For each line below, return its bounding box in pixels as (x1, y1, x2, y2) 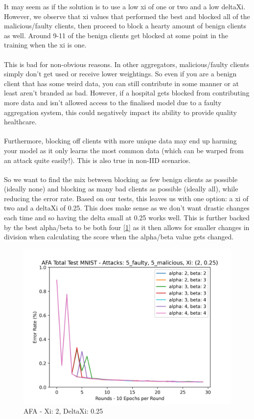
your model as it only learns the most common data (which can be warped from (4, 145, 244, 155)
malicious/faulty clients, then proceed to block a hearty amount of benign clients (4, 21, 246, 31)
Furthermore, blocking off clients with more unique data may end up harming (4, 136, 237, 146)
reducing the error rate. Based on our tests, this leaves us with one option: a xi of (4, 193, 249, 203)
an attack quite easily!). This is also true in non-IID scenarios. (4, 155, 191, 165)
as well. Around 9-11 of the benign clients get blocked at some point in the (4, 30, 228, 40)
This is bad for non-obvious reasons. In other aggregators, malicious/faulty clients (4, 59, 249, 69)
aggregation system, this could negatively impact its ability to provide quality (4, 107, 237, 117)
